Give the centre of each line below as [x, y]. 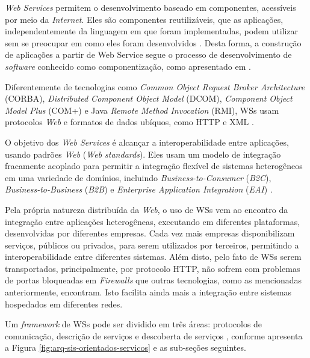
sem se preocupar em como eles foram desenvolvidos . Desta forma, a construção [153, 42]
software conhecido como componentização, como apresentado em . [128, 66]
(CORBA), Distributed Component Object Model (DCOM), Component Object [149, 98]
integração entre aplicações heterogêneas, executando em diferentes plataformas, [153, 221]
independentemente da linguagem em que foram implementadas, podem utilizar [152, 31]
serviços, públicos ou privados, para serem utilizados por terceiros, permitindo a [152, 245]
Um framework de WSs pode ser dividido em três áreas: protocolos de [134, 324]
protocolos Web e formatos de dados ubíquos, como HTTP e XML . [129, 122]
